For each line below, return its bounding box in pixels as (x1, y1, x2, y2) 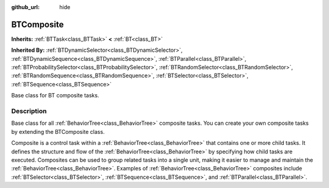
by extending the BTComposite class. (11, 128, 105, 135)
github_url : (11, 4, 40, 10)
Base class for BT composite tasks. (11, 92, 100, 99)
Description (11, 107, 47, 116)
